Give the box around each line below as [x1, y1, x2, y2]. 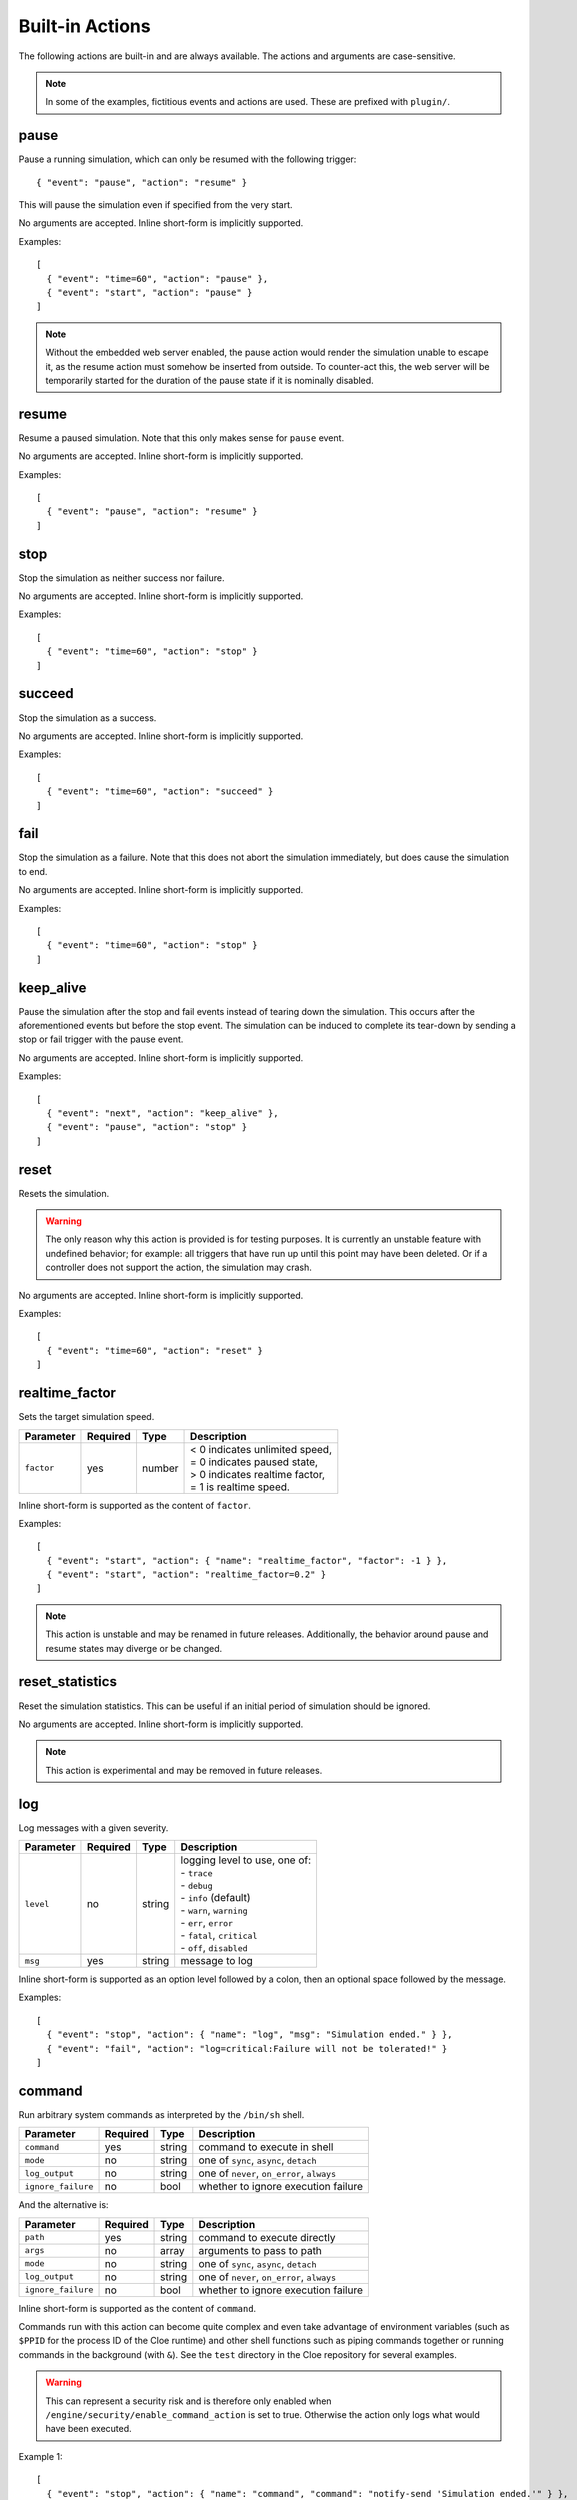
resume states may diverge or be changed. [45, 1642, 223, 1654]
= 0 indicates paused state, [190, 1455, 319, 1469]
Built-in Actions [18, 15, 151, 37]
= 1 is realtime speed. [190, 1480, 290, 1494]
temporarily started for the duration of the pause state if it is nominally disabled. [45, 374, 374, 386]
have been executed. [45, 2423, 132, 2435]
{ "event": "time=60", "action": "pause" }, [46, 273, 269, 284]
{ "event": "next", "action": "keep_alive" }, [46, 1108, 279, 1119]
